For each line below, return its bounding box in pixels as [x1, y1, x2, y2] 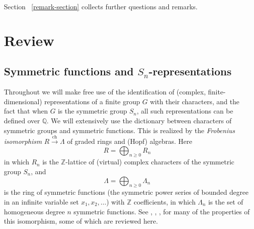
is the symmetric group [58, 106, 127, 116]
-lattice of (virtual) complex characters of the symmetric [65, 157, 234, 167]
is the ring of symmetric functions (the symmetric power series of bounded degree [4, 187, 249, 197]
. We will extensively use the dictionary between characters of [46, 115, 232, 125]
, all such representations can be [137, 106, 233, 116]
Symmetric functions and [4, 64, 134, 79]
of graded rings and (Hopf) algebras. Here [67, 136, 192, 146]
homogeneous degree [4, 206, 65, 216]
